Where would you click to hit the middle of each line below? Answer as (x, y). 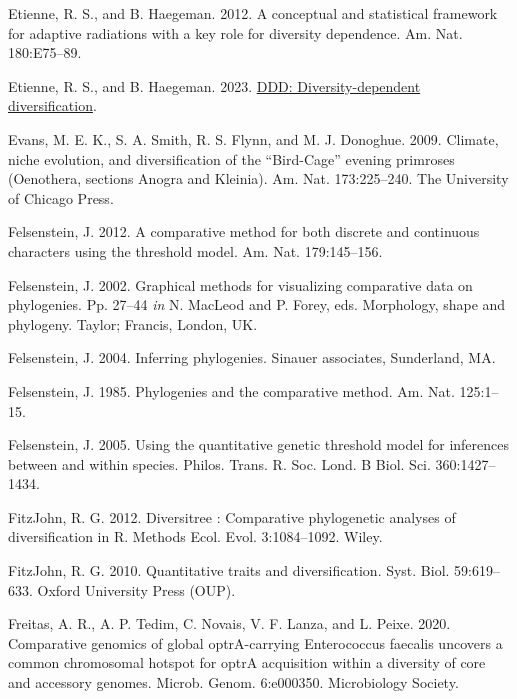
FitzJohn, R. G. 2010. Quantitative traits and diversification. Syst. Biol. (229, 570)
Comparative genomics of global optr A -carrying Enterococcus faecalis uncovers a (255, 642)
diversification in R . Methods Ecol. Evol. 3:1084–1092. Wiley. (195, 536)
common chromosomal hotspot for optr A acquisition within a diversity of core (247, 662)
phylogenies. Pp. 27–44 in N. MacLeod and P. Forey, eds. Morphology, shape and (257, 304)
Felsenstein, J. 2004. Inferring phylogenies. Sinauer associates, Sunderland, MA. (252, 357)
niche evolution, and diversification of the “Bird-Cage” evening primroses (231, 158)
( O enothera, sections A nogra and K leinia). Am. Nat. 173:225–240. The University (258, 178)
